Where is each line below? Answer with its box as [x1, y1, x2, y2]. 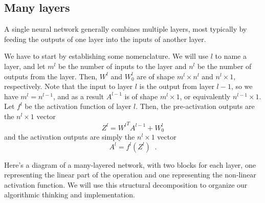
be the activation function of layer [25, 101, 131, 111]
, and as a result [53, 91, 104, 101]
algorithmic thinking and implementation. [4, 189, 135, 200]
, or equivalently [180, 91, 231, 101]
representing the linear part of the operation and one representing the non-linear [4, 169, 256, 180]
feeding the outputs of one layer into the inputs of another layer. [4, 33, 206, 44]
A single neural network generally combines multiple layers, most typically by [4, 24, 247, 34]
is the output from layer [139, 81, 214, 92]
